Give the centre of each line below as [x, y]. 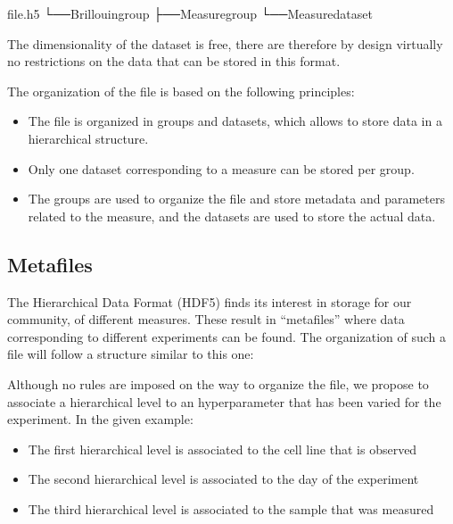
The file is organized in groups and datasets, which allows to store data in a [235, 121]
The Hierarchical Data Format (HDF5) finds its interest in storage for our [210, 301]
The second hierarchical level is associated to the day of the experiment [223, 479]
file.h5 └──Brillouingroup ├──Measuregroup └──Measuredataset [190, 13]
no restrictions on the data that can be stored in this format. [174, 61]
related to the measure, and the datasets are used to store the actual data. [232, 216]
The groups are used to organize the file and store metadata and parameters [236, 199]
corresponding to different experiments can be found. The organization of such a [226, 336]
